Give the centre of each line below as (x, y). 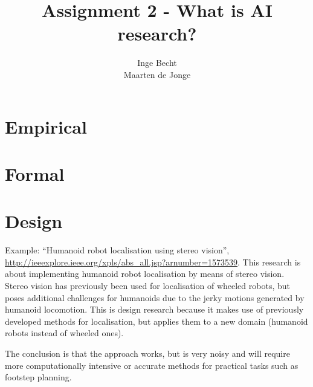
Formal (35, 173)
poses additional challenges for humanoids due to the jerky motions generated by (155, 297)
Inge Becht (157, 63)
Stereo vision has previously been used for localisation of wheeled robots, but (147, 285)
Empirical (46, 126)
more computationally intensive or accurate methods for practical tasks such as (152, 365)
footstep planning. (38, 377)
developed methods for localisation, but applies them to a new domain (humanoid (156, 321)
